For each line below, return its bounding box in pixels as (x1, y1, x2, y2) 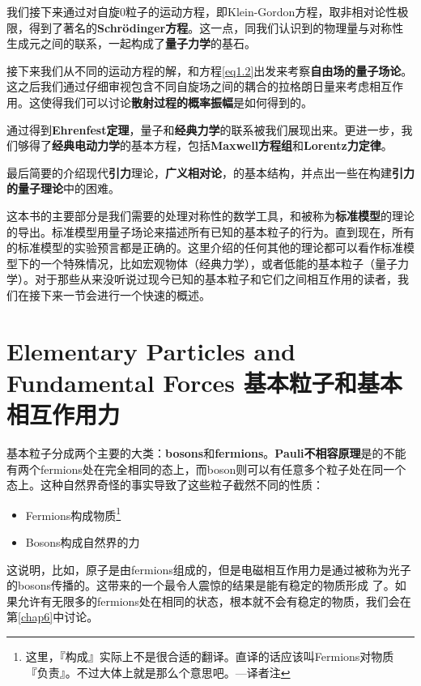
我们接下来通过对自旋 (6, 3, 120, 19)
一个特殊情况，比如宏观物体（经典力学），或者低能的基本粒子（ (40, 254, 375, 271)
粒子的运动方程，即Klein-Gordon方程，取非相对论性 (125, 3, 398, 19)
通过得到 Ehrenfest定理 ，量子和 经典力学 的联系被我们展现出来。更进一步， (6, 121, 402, 138)
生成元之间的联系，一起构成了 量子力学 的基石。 (6, 35, 256, 52)
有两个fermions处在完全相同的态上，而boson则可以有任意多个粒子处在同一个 (6, 460, 406, 477)
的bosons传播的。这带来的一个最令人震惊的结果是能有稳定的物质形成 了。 (6, 577, 395, 594)
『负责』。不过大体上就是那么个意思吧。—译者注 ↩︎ (25, 663, 291, 680)
